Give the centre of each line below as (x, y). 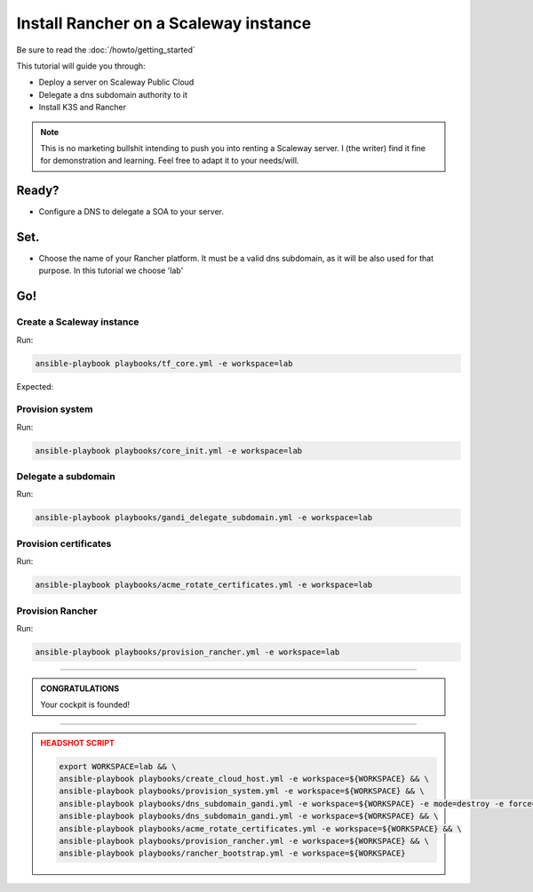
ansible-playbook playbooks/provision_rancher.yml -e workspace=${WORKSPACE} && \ (244, 841)
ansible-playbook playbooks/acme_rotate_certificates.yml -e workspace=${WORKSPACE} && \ (260, 828)
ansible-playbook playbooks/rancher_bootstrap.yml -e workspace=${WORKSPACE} (232, 853)
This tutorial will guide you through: (81, 66)
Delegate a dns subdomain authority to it (113, 94)
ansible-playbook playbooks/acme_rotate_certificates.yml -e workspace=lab (204, 585)
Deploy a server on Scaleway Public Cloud (116, 82)
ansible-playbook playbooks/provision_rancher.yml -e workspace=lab (187, 652)
